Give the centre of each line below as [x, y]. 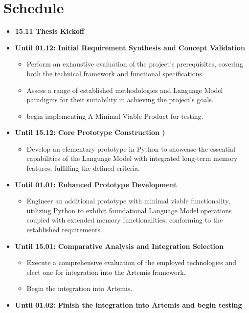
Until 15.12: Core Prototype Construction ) [90, 132]
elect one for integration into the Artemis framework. [106, 272]
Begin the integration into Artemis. [79, 288]
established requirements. [64, 230]
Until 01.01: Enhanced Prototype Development [96, 184]
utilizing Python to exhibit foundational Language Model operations [129, 210]
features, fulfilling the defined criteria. [83, 168]
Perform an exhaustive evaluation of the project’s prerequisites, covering [135, 64]
